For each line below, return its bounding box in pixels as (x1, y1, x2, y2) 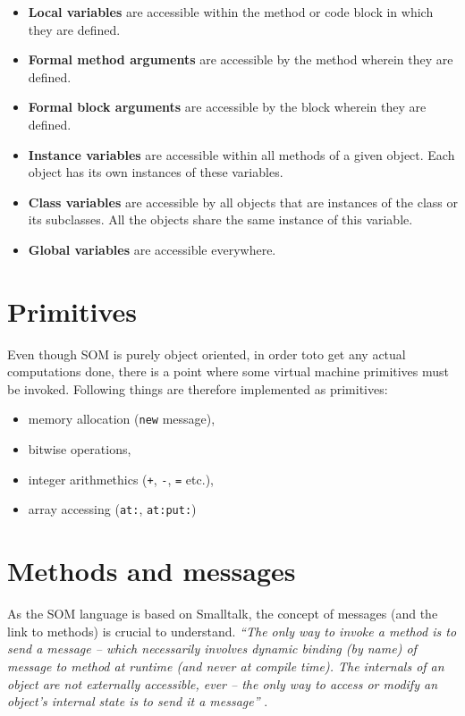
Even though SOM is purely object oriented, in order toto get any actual (7, 344, 406, 363)
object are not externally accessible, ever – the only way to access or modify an (7, 674, 438, 693)
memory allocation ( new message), (28, 409, 216, 428)
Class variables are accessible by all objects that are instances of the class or (28, 192, 458, 211)
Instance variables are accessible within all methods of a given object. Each (28, 145, 455, 164)
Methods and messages (7, 552, 296, 589)
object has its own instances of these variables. (28, 163, 283, 181)
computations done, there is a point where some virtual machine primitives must (7, 362, 450, 381)
